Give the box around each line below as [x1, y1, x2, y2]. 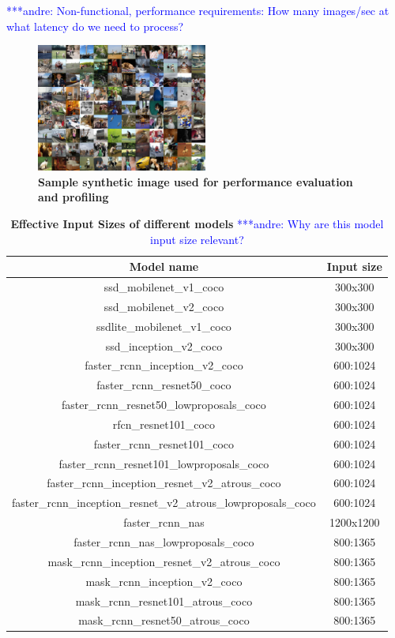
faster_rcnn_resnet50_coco [96, 377, 231, 393]
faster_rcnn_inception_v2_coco [85, 357, 243, 373]
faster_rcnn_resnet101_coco [93, 435, 235, 452]
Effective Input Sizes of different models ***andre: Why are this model [10, 215, 384, 231]
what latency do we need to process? [6, 17, 184, 34]
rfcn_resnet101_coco [112, 415, 216, 432]
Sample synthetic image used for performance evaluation [38, 173, 353, 190]
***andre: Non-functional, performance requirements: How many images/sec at [6, 2, 389, 18]
